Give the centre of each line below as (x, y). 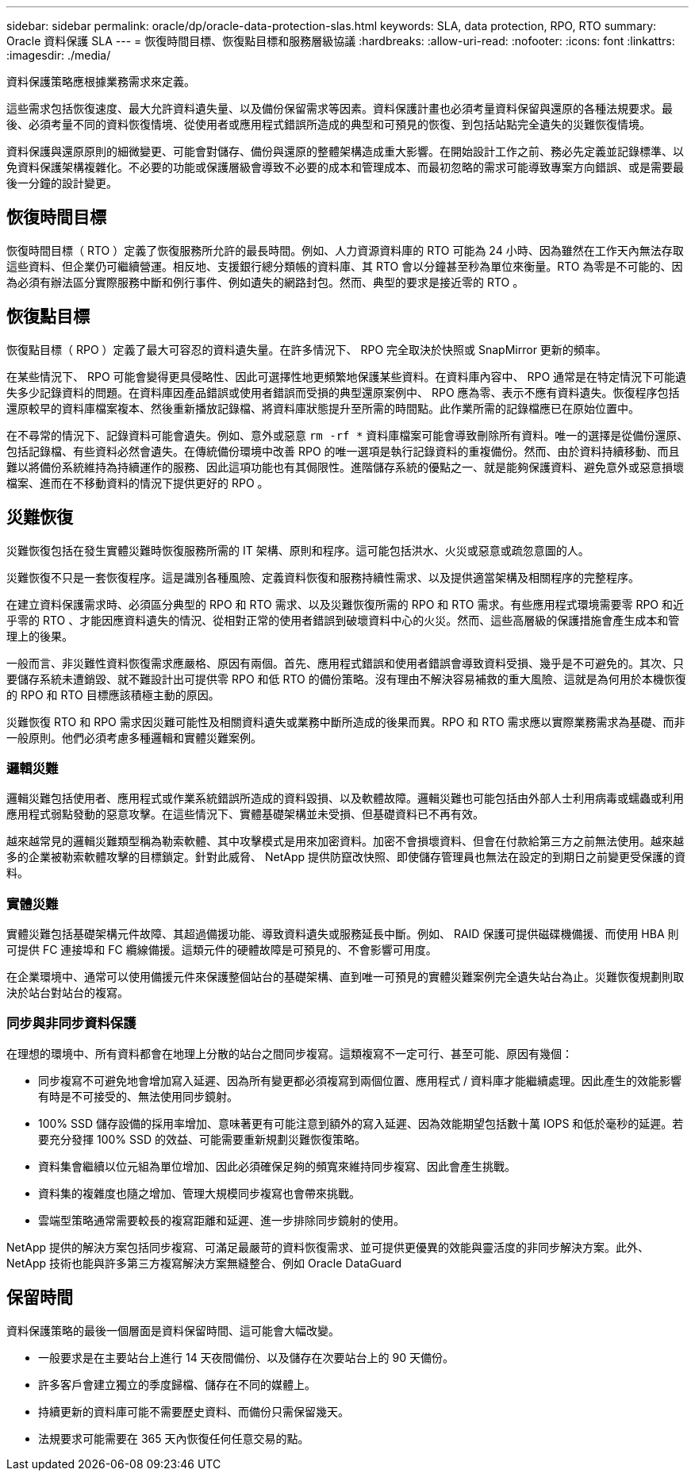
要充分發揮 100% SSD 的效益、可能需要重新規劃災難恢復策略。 (202, 1139)
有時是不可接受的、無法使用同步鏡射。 (138, 1096)
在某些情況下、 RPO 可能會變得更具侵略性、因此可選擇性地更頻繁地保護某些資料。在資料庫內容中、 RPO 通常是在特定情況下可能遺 (347, 376)
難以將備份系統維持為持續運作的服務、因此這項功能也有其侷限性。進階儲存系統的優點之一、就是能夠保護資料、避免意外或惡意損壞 (345, 467)
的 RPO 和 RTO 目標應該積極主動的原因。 (113, 694)
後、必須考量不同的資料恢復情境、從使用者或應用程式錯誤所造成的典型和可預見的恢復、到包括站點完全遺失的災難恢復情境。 (328, 124)
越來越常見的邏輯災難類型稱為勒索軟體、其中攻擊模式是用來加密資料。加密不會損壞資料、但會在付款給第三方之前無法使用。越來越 (345, 841)
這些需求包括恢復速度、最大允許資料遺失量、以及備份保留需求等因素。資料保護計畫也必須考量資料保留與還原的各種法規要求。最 (340, 108)
